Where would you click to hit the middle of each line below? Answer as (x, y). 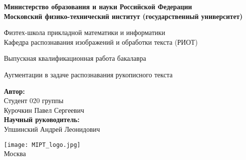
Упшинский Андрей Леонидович (52, 129)
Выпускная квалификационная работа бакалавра (75, 58)
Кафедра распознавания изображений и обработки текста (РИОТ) (101, 42)
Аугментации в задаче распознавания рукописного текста (88, 74)
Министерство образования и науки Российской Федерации (98, 6)
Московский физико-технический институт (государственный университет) (123, 16)
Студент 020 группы (34, 100)
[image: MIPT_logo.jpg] (42, 145)
